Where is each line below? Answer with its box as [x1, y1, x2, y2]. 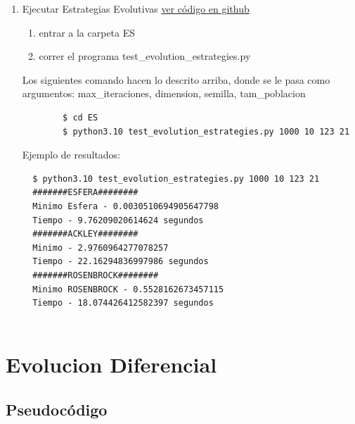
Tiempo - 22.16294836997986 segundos [32, 256, 209, 267]
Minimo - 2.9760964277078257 [32, 242, 169, 253]
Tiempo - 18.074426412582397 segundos [32, 298, 214, 308]
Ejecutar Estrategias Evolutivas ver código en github [22, 1, 250, 15]
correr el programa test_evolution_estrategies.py [39, 49, 251, 63]
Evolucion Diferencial [6, 350, 217, 379]
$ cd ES [63, 112, 98, 123]
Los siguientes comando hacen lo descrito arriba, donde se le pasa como [22, 72, 330, 87]
